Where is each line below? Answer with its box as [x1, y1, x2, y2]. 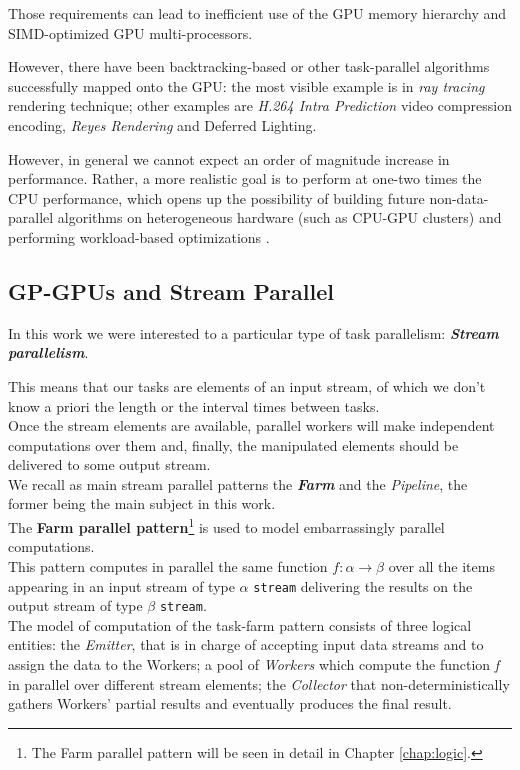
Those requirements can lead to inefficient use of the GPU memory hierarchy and [8, 3, 507, 23]
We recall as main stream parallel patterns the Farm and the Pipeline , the [8, 473, 468, 494]
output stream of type [8, 595, 143, 616]
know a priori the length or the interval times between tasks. [8, 395, 380, 416]
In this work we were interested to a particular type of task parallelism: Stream [8, 322, 499, 343]
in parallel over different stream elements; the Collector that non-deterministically [8, 673, 510, 694]
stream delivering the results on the [253, 575, 473, 596]
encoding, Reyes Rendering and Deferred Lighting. [8, 114, 317, 135]
